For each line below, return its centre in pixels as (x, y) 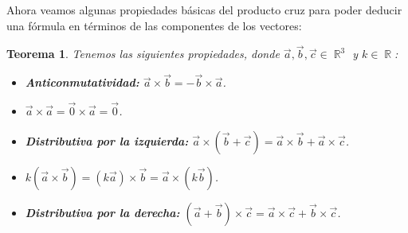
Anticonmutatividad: (82, 82)
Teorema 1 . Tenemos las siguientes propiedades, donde (143, 54)
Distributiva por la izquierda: (107, 140)
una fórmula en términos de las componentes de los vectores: (154, 25)
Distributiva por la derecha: (102, 212)
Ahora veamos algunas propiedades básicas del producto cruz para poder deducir (204, 10)
